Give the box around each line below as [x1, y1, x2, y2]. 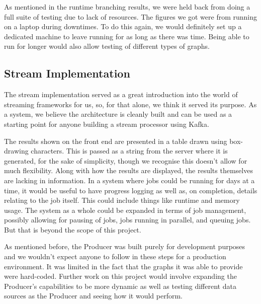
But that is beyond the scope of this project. [4, 224, 141, 235]
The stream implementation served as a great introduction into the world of [4, 89, 238, 100]
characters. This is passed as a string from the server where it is [31, 145, 228, 156]
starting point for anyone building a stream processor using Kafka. [4, 118, 209, 129]
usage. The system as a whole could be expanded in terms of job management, [4, 204, 246, 215]
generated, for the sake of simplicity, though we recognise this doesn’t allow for [4, 155, 247, 166]
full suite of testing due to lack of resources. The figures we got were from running [4, 11, 257, 22]
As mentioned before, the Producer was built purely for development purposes [4, 241, 245, 252]
